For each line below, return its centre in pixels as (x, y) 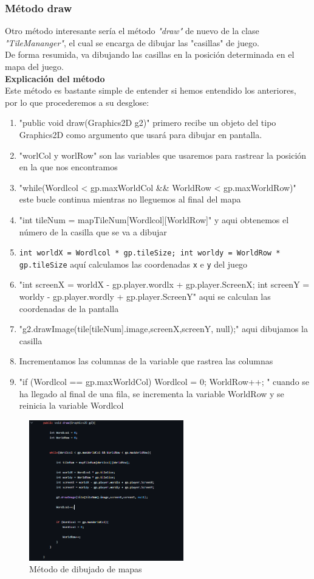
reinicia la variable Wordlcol (71, 405)
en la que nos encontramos (68, 167)
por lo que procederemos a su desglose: (77, 102)
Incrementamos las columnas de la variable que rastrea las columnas (146, 361)
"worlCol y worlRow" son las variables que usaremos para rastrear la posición (163, 155)
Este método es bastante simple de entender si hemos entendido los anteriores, (151, 90)
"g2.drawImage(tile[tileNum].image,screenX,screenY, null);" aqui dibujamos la (163, 329)
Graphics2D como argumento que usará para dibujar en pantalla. (141, 134)
